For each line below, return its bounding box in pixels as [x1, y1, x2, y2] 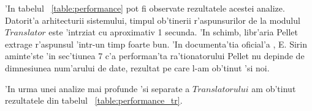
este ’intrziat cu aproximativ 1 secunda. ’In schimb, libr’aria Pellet [48, 26, 298, 38]
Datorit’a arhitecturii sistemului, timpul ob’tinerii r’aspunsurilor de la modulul [5, 13, 300, 26]
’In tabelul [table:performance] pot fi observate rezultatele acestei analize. [5, 2, 285, 14]
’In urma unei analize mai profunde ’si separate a [5, 82, 190, 95]
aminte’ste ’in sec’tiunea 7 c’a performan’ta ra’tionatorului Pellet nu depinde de [5, 49, 305, 62]
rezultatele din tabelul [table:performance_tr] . [5, 94, 183, 107]
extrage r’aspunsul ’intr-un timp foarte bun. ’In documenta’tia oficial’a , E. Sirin [5, 37, 307, 50]
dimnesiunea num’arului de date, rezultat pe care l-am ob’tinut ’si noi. [5, 61, 270, 74]
